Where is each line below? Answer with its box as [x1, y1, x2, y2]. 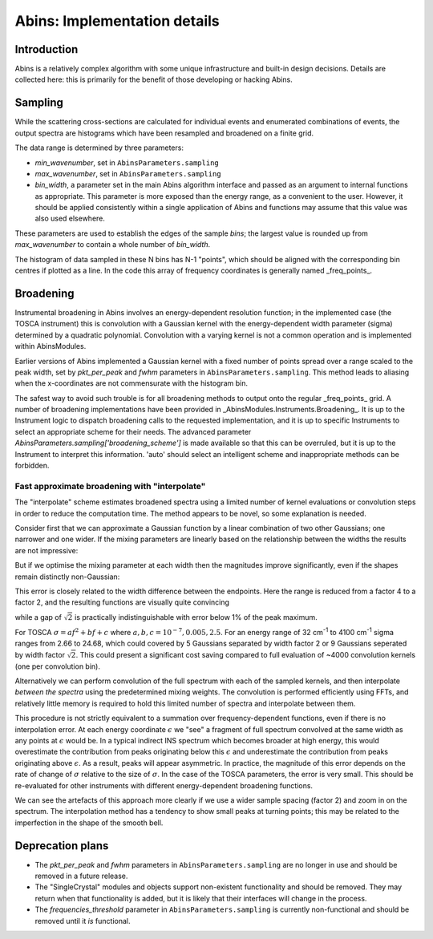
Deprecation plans [14, 839, 109, 852]
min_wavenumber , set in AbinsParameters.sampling [34, 157, 220, 168]
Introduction [14, 42, 79, 56]
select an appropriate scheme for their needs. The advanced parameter [14, 427, 252, 436]
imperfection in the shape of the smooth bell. [14, 818, 164, 828]
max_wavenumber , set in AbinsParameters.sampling [34, 168, 221, 178]
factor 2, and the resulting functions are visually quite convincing [14, 597, 230, 607]
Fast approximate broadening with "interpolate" [14, 480, 206, 492]
